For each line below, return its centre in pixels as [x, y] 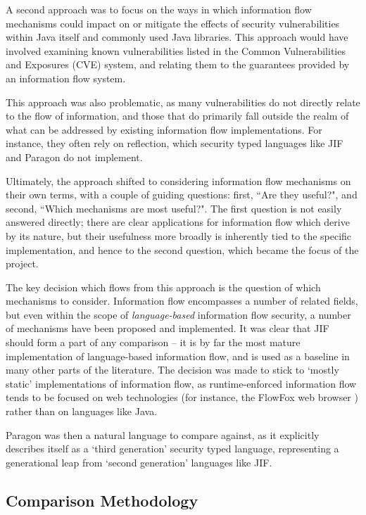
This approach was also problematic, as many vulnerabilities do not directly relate [183, 102]
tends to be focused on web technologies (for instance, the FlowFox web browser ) [182, 397]
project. [22, 263]
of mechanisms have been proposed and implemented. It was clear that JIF [168, 328]
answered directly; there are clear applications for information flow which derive [178, 222]
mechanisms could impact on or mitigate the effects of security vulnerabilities [173, 23]
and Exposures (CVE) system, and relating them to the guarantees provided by [178, 64]
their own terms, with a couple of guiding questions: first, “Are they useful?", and [182, 195]
